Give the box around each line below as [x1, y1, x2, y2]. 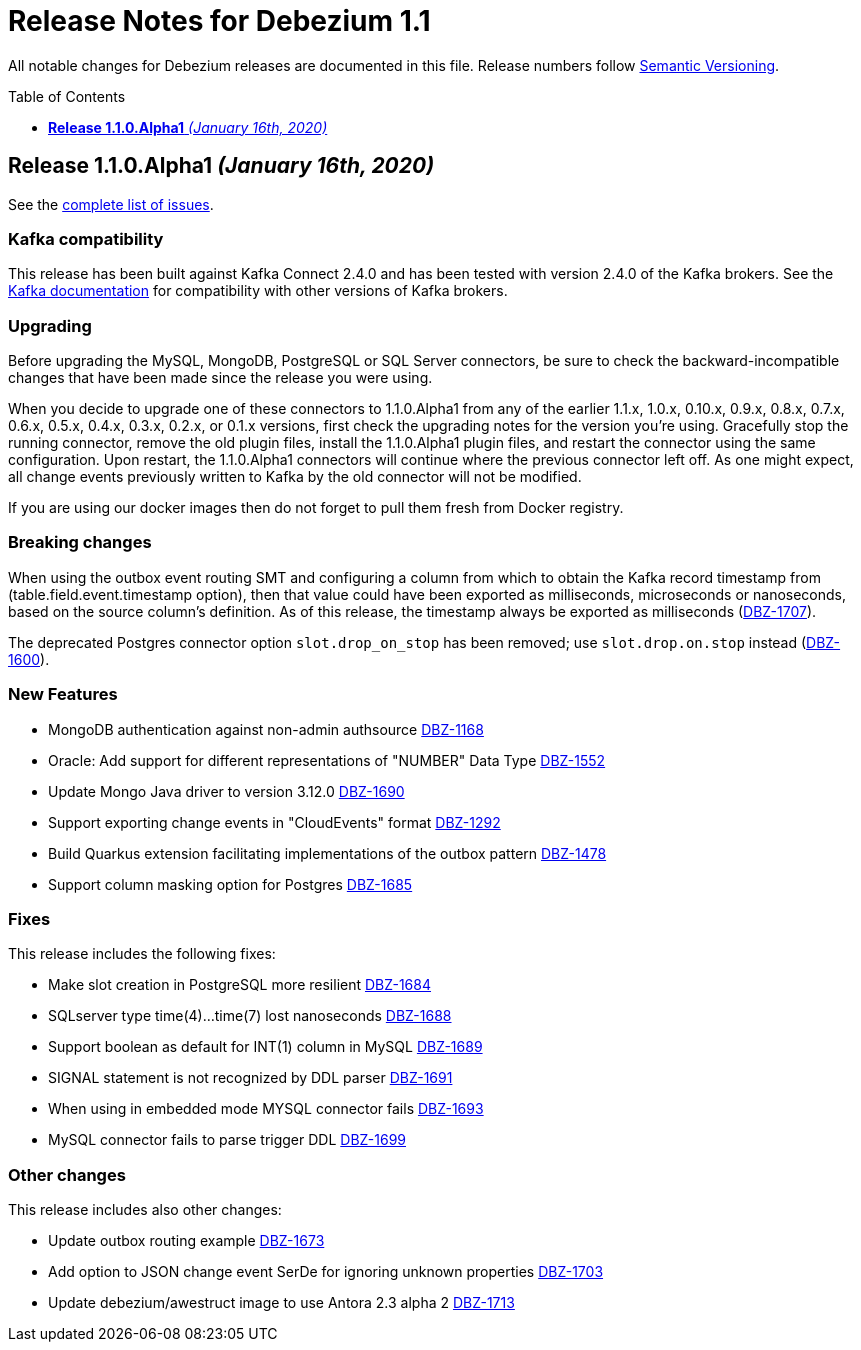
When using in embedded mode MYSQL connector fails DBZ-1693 [48, 1100, 484, 1118]
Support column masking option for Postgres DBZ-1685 [48, 875, 413, 893]
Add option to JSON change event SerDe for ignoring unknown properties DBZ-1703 [48, 1263, 604, 1281]
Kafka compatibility [8, 228, 164, 249]
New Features [8, 684, 118, 705]
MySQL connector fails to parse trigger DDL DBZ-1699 [48, 1131, 406, 1149]
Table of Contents [8, 87, 126, 105]
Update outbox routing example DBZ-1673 [48, 1232, 325, 1250]
